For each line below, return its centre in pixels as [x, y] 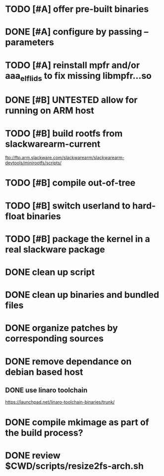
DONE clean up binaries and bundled [82, 295]
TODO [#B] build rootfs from [64, 133]
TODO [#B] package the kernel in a [78, 239]
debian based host [44, 372]
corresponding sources [55, 339]
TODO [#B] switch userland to [68, 206]
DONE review [33, 455]
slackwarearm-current [53, 144]
